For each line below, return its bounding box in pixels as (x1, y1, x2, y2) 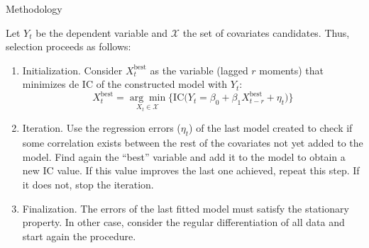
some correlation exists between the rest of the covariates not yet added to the (22, 135, 363, 150)
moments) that (259, 62, 324, 77)
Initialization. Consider (22, 62, 123, 77)
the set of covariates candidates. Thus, (182, 25, 350, 40)
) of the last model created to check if (189, 120, 353, 135)
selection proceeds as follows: (6, 39, 131, 54)
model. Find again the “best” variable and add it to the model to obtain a (22, 149, 346, 164)
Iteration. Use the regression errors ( (22, 120, 181, 135)
